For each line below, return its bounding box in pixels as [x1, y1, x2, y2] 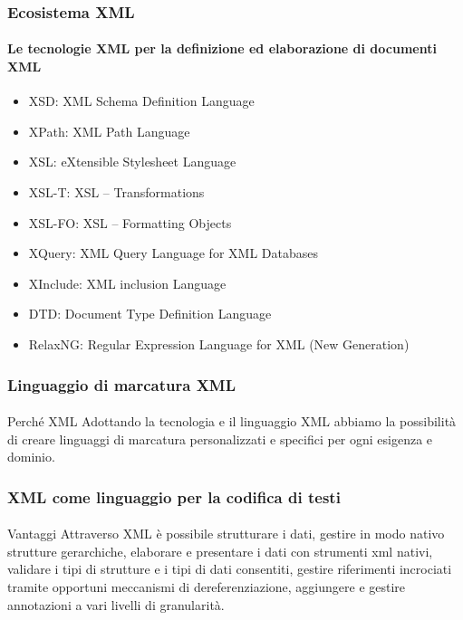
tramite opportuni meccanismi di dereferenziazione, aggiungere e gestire [7, 577, 406, 596]
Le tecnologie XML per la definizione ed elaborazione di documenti [7, 39, 437, 58]
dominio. [7, 447, 55, 466]
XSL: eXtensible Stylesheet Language [28, 152, 236, 171]
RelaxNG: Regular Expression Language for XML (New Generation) [28, 334, 410, 353]
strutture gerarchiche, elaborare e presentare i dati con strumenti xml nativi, [7, 541, 433, 560]
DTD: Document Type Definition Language [28, 304, 272, 323]
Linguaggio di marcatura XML [7, 373, 236, 396]
